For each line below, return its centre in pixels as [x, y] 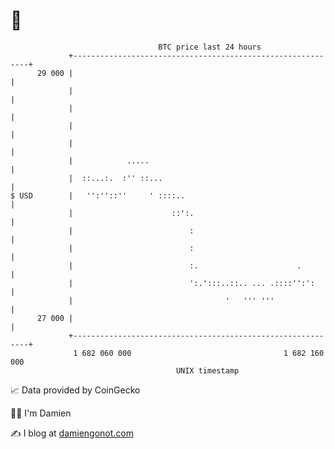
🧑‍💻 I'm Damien [41, 413]
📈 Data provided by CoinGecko [75, 390]
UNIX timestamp [207, 370]
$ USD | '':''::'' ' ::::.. [98, 195]
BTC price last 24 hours [210, 47]
